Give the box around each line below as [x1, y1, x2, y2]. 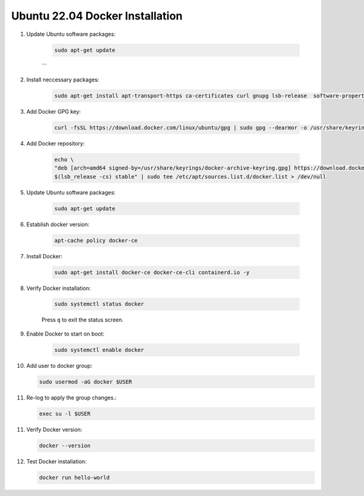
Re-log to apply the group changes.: [26, 394, 117, 401]
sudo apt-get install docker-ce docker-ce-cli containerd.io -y [54, 269, 250, 276]
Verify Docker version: [26, 425, 83, 433]
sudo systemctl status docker [54, 301, 144, 308]
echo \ [54, 156, 74, 163]
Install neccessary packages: [26, 76, 99, 83]
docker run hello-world [39, 474, 110, 481]
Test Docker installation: [26, 458, 87, 465]
